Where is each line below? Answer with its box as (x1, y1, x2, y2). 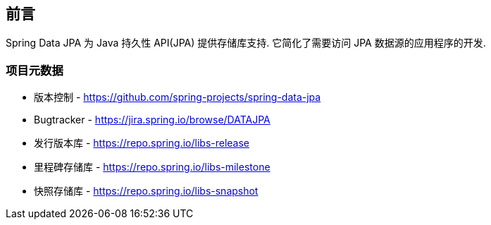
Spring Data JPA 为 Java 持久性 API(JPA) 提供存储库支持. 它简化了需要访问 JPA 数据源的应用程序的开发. (6, 37, 486, 49)
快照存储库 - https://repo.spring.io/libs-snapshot (34, 185, 259, 197)
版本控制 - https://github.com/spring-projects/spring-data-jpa (34, 91, 321, 104)
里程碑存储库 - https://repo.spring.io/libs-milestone (34, 161, 271, 174)
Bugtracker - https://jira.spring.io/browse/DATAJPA (34, 114, 271, 126)
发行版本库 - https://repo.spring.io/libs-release (34, 137, 250, 150)
